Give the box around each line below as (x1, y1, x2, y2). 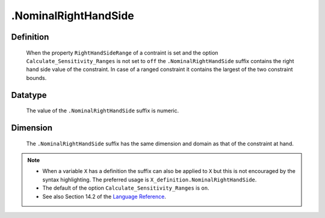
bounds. (26, 74, 47, 81)
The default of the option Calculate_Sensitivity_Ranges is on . (42, 184, 209, 192)
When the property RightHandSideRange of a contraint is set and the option (26, 49, 218, 56)
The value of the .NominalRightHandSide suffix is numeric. (26, 107, 179, 114)
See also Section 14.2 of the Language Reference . (42, 193, 167, 200)
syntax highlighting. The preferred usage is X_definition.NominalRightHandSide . (42, 176, 257, 183)
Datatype (11, 90, 47, 100)
